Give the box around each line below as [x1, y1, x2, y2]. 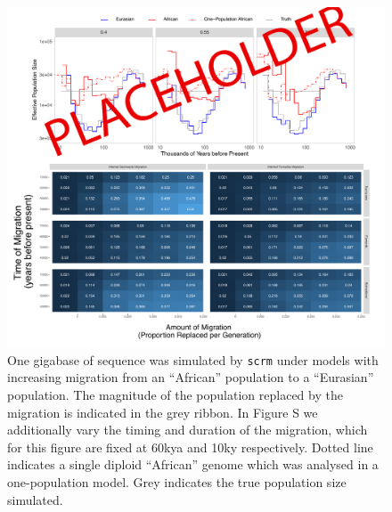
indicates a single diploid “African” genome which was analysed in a [7, 455, 379, 474]
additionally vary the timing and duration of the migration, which [7, 420, 368, 439]
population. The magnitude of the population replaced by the [7, 386, 343, 404]
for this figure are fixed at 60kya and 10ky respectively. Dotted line [7, 437, 373, 456]
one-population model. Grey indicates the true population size [7, 472, 347, 491]
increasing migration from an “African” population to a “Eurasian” [7, 368, 374, 386]
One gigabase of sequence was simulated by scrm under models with [7, 350, 379, 369]
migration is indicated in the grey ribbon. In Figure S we [7, 402, 318, 421]
